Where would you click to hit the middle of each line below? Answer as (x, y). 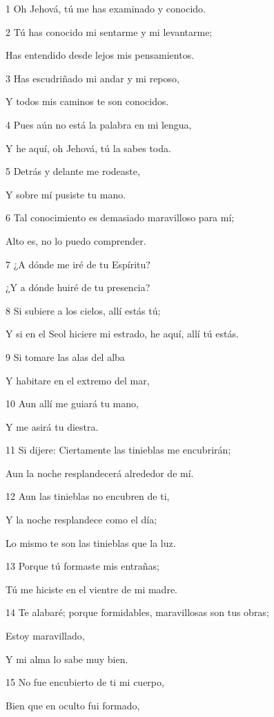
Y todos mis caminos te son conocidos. (87, 101)
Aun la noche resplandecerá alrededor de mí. (100, 473)
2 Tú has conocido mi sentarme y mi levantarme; (109, 31)
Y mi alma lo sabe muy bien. (67, 659)
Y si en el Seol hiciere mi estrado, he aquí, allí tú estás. (122, 334)
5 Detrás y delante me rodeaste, (73, 171)
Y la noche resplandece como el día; (81, 520)
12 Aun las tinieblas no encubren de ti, (88, 496)
